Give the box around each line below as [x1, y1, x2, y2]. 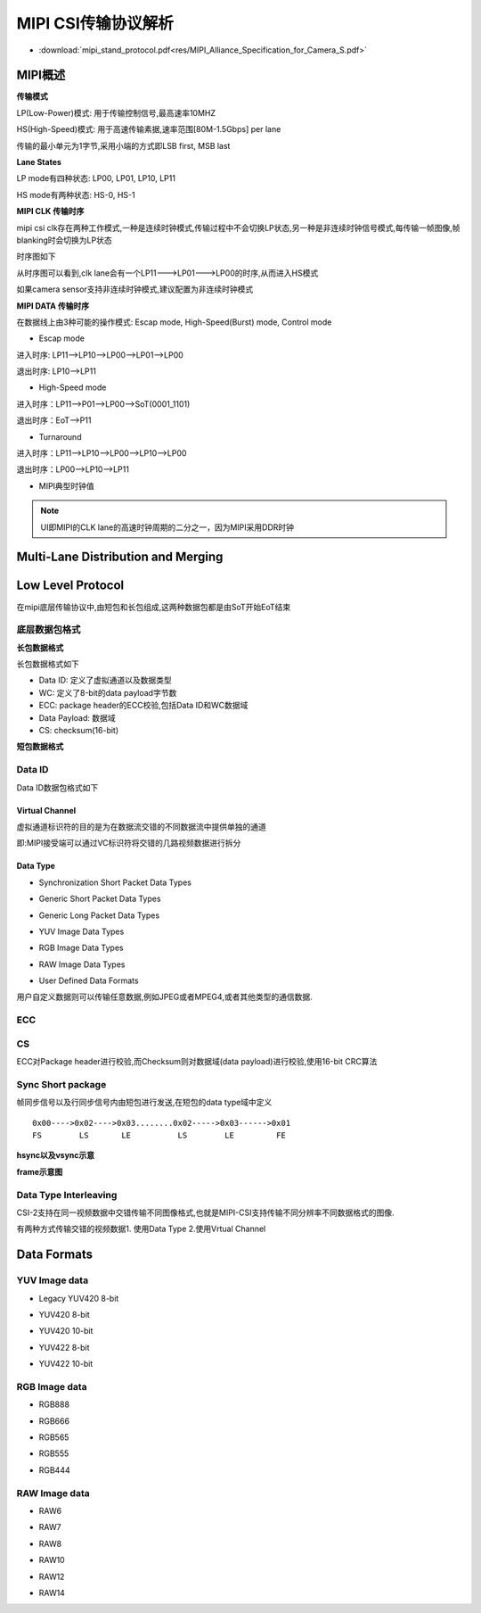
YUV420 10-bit [38, 1326, 94, 1336]
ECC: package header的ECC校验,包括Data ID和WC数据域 [38, 700, 249, 711]
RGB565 [38, 1432, 69, 1443]
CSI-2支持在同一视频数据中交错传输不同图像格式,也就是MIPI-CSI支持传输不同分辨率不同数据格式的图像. [16, 1207, 395, 1218]
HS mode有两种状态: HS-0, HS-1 [16, 189, 135, 200]
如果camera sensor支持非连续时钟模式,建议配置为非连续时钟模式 [16, 284, 254, 294]
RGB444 [38, 1464, 70, 1476]
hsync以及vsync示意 [16, 1150, 95, 1161]
